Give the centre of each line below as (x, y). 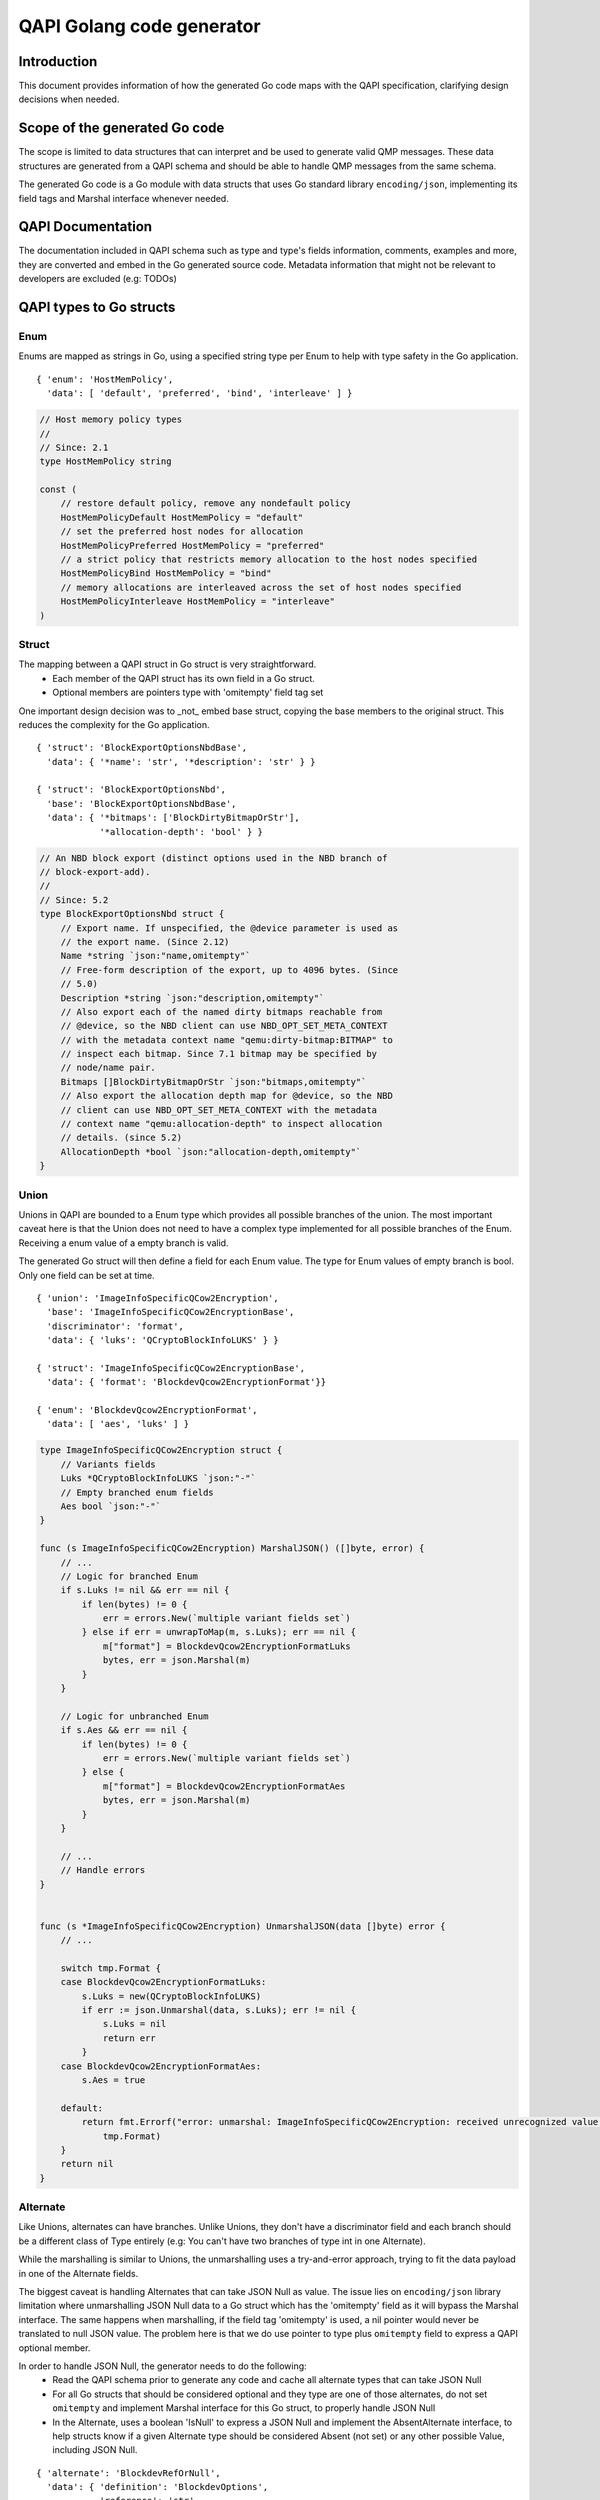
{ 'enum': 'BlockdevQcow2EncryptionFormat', (147, 1410)
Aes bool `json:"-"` (111, 1506)
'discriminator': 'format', (115, 1326)
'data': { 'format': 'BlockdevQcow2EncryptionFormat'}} (186, 1382)
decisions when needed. (69, 99)
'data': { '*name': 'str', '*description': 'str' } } (181, 761)
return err (129, 2038)
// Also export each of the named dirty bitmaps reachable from (221, 1011)
